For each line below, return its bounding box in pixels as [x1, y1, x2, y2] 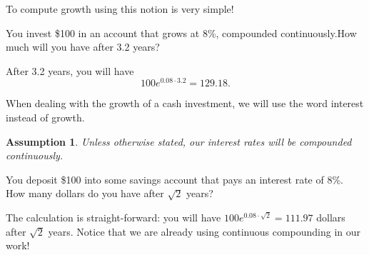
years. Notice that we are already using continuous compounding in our [48, 224, 361, 239]
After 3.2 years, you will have [6, 63, 134, 78]
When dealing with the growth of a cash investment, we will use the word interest [6, 96, 364, 111]
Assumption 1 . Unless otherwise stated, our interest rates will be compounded [6, 134, 352, 149]
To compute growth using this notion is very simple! [6, 1, 234, 16]
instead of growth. [6, 110, 85, 125]
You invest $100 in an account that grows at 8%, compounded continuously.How [6, 25, 357, 40]
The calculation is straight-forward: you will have [6, 210, 221, 225]
